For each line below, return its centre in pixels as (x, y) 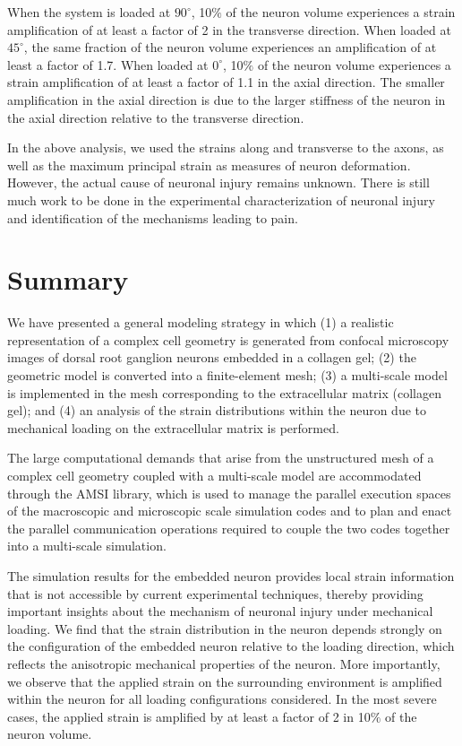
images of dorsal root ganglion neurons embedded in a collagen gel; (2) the (212, 357)
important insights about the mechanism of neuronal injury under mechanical (220, 611)
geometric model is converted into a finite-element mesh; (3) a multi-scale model (227, 375)
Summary (68, 279)
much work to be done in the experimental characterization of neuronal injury (221, 200)
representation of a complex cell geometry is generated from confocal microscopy (228, 339)
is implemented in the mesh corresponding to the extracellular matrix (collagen (224, 392)
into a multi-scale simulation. (87, 546)
